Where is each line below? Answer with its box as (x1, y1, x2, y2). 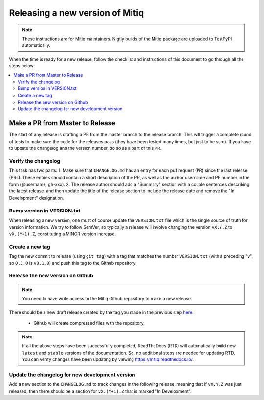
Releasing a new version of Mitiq (9, 7, 144, 18)
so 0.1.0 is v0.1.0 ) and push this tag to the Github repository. (9, 260, 137, 266)
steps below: (9, 63, 35, 69)
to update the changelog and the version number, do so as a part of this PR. (9, 146, 162, 151)
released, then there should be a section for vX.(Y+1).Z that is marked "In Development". (9, 388, 192, 394)
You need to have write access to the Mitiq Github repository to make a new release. (22, 295, 192, 301)
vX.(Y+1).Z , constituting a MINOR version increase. (9, 231, 116, 237)
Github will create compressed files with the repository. (33, 320, 145, 326)
